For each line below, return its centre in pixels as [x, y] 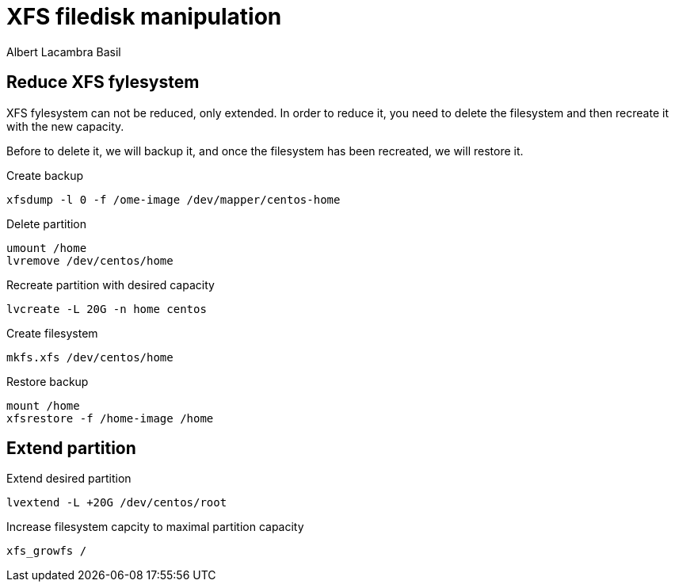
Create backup [45, 175]
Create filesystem [52, 333]
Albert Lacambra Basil [64, 52]
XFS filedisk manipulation [144, 17]
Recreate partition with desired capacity [111, 284]
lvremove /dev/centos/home [90, 260]
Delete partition [47, 223]
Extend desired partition [69, 479]
